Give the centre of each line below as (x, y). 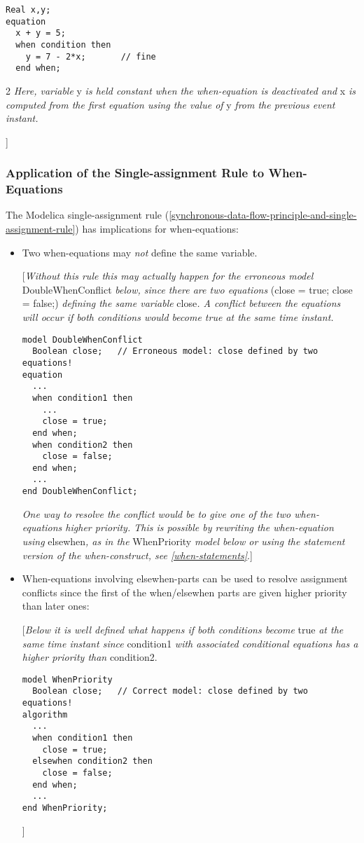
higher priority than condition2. (90, 657)
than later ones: (56, 606)
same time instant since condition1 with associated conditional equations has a (190, 643)
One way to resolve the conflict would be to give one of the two (156, 513)
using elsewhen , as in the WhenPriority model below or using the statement (183, 541)
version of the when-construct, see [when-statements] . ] (137, 555)
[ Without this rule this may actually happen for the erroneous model (168, 276)
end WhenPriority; (65, 808)
